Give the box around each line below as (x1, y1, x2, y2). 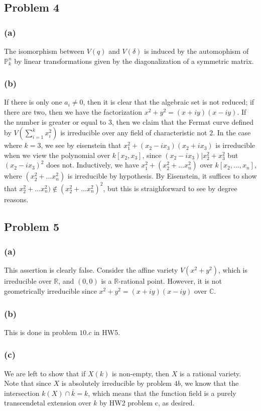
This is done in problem (4, 326, 77, 337)
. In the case (213, 127, 251, 138)
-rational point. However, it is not (118, 276, 222, 286)
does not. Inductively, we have (46, 159, 139, 170)
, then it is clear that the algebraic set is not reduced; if (83, 97, 254, 107)
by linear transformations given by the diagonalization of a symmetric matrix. (14, 55, 254, 66)
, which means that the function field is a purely (88, 387, 236, 398)
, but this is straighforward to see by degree (103, 183, 237, 193)
